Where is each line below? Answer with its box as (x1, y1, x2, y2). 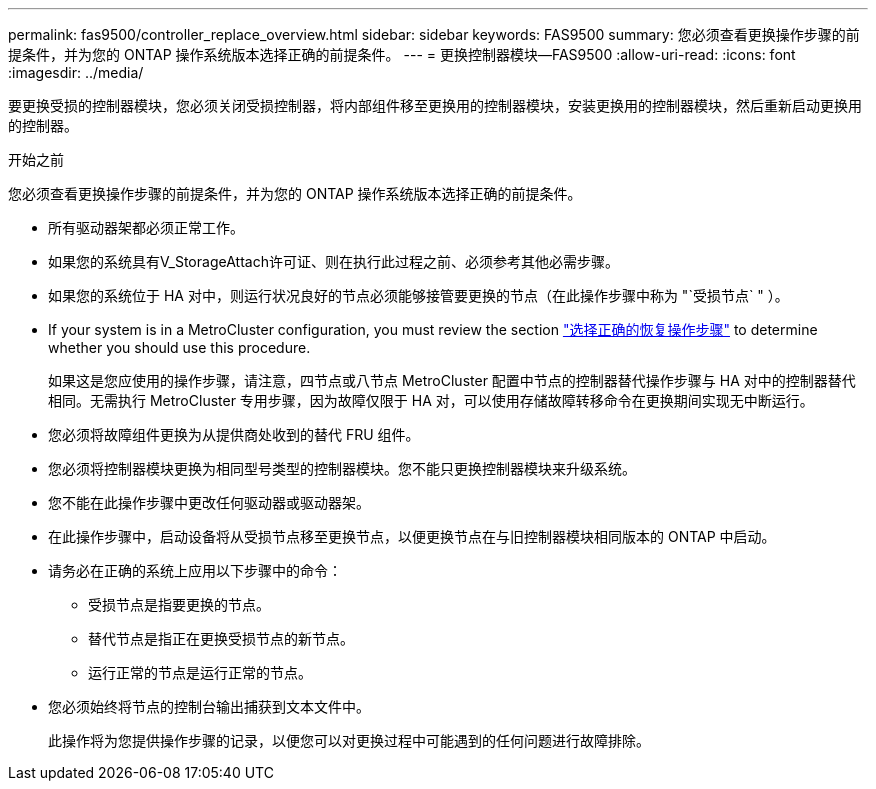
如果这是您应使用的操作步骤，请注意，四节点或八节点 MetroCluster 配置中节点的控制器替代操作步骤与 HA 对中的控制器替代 (48, 372, 856, 389)
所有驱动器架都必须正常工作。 (48, 219, 244, 236)
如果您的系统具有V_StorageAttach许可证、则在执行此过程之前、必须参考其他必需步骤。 (48, 253, 619, 270)
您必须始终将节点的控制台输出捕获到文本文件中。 (48, 698, 370, 715)
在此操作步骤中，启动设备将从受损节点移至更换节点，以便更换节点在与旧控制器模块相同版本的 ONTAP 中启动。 (48, 528, 776, 545)
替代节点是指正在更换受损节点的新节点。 (88, 630, 354, 647)
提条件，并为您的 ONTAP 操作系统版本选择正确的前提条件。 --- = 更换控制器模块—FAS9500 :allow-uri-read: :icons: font (8, 46, 796, 63)
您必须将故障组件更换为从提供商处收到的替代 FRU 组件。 (48, 426, 420, 443)
